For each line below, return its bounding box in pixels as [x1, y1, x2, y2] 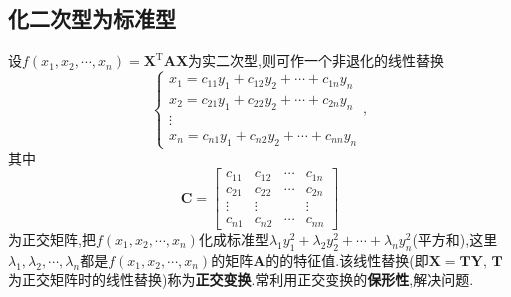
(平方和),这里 [412, 228, 498, 249]
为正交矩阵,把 [8, 228, 96, 249]
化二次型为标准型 [8, 3, 176, 34]
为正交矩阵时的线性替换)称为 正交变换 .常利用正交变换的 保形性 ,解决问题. [8, 269, 474, 290]
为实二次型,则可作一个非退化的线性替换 [188, 50, 444, 71]
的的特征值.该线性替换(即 [265, 249, 429, 270]
